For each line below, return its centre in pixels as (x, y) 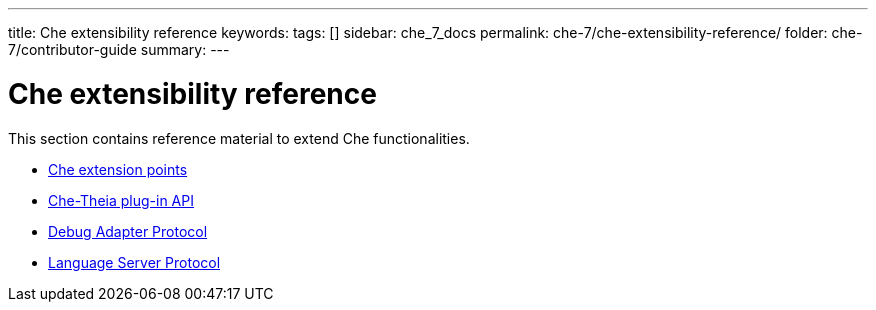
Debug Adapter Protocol (128, 231)
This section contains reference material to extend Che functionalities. (239, 138)
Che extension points (118, 169)
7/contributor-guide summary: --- (119, 49)
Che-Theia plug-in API (121, 200)
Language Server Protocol (134, 262)
